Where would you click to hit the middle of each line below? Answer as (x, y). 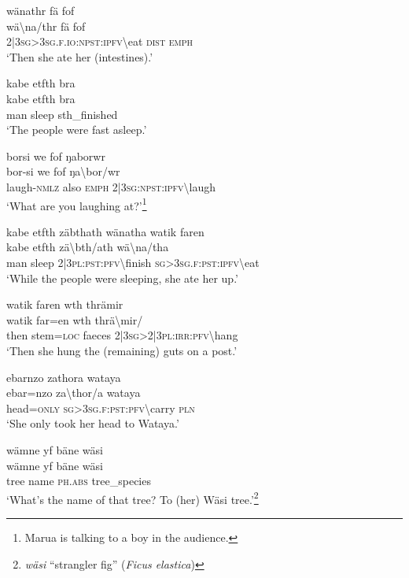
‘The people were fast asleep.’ (77, 130)
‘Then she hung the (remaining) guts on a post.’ (122, 350)
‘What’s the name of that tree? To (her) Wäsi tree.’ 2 (133, 498)
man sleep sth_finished (62, 114)
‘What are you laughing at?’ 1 (77, 204)
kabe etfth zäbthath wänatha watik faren (105, 231)
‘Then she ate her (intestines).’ (80, 56)
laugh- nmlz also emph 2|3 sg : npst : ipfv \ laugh (111, 186)
